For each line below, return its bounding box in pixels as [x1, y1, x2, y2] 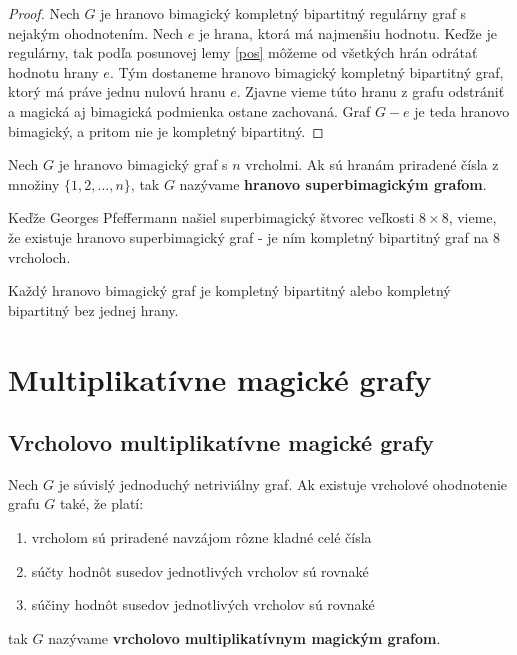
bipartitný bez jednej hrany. [8, 299, 179, 320]
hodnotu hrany [8, 61, 99, 82]
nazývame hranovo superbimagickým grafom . [179, 173, 487, 194]
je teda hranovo [414, 100, 510, 121]
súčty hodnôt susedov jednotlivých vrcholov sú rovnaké [31, 560, 369, 581]
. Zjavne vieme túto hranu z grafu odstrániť [236, 81, 505, 102]
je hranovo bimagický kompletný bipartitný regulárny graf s [100, 3, 467, 23]
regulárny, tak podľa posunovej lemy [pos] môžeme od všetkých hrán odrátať [8, 42, 478, 63]
